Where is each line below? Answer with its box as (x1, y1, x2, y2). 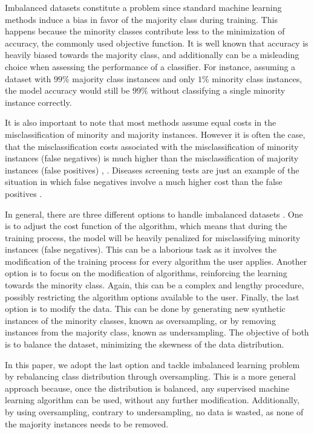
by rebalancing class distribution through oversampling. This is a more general (5, 370, 296, 383)
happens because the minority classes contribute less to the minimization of (5, 25, 285, 37)
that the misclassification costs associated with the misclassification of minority (5, 140, 299, 152)
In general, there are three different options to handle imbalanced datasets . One (5, 207, 303, 220)
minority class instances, (212, 72, 303, 85)
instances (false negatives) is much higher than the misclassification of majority (5, 152, 299, 164)
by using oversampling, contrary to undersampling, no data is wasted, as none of (5, 406, 304, 418)
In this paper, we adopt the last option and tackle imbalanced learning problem (5, 358, 300, 371)
